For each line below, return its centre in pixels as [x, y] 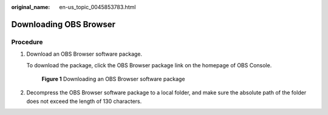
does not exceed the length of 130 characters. [84, 101]
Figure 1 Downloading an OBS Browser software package [113, 79]
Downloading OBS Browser [63, 24]
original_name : [31, 7]
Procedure [27, 42]
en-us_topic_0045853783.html [97, 7]
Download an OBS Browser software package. [84, 54]
